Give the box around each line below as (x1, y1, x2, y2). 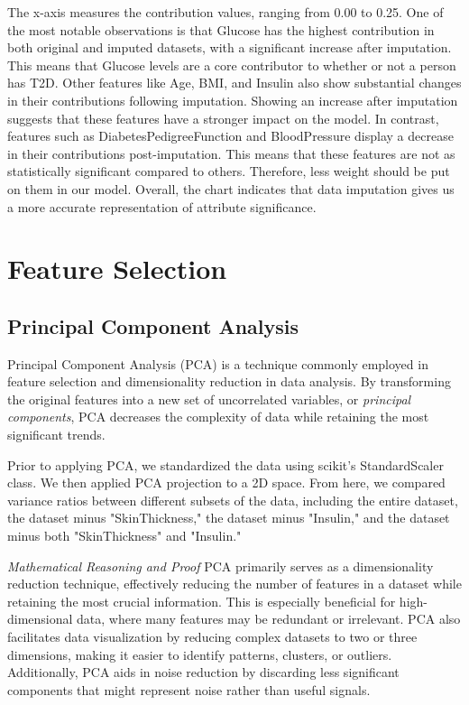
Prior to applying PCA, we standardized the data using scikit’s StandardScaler (7, 455, 444, 474)
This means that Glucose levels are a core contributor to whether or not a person (7, 55, 456, 74)
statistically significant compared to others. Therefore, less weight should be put (7, 162, 450, 181)
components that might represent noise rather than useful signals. (7, 680, 371, 699)
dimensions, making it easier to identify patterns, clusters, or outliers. (7, 645, 392, 663)
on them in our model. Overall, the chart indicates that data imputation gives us (7, 179, 455, 198)
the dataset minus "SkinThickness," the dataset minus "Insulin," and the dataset (7, 508, 450, 527)
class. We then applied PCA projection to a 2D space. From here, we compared (7, 473, 446, 492)
